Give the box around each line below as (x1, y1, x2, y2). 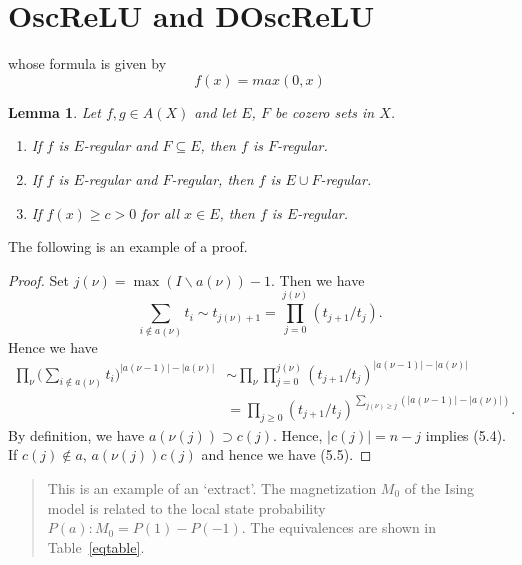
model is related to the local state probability (47, 497, 326, 518)
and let (194, 101, 237, 122)
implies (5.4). (425, 424, 506, 445)
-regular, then (171, 168, 254, 189)
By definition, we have (8, 424, 145, 445)
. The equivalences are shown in (241, 517, 437, 538)
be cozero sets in (274, 101, 375, 122)
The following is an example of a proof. (8, 236, 248, 257)
